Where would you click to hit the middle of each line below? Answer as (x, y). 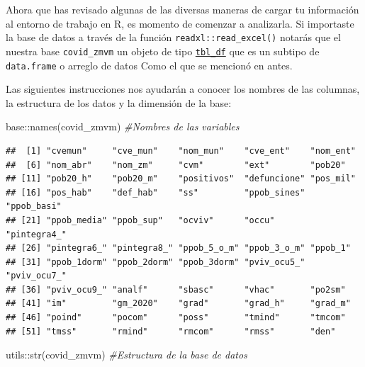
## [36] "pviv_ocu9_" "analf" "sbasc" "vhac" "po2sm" (176, 289)
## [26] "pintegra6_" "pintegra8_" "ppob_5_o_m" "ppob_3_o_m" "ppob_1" (178, 248)
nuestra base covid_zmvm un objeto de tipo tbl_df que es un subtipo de (163, 51)
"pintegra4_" (36, 234)
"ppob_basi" (34, 207)
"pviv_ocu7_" (36, 276)
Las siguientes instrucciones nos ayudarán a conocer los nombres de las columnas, (183, 89)
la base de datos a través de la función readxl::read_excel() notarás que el (173, 37)
